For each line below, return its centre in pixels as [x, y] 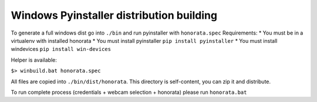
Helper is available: [34, 60]
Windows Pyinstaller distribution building [114, 15]
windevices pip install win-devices [61, 49]
